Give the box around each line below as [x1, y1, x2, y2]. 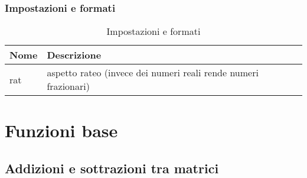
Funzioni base [5, 118, 118, 143]
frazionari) [47, 79, 90, 93]
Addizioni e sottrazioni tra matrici [5, 158, 219, 177]
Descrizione [47, 48, 102, 62]
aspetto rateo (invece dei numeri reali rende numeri [47, 66, 259, 80]
